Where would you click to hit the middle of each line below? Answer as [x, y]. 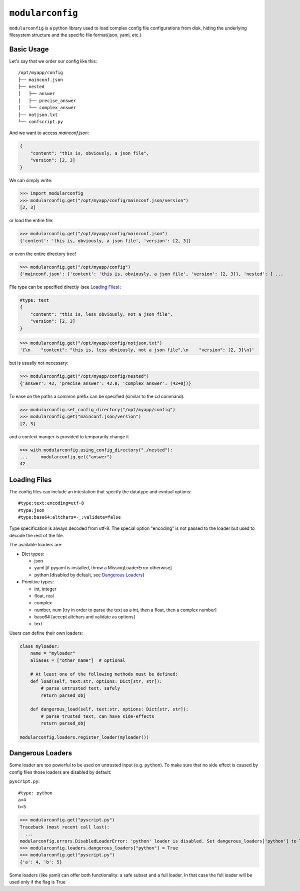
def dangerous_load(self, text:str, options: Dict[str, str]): [109, 709]
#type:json [31, 510]
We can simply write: [31, 180]
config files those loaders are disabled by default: [60, 772]
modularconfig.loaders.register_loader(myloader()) [84, 737]
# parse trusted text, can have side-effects [97, 716]
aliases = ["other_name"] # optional [78, 660]
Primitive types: [38, 582]
